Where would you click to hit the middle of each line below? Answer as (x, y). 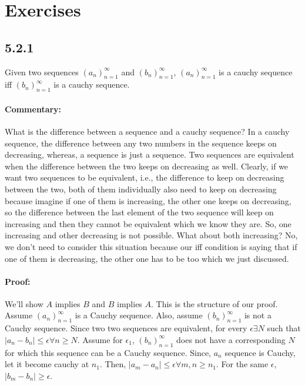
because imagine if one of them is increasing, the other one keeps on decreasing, (148, 200)
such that (284, 328)
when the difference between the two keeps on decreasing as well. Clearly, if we (147, 166)
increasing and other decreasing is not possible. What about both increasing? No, (151, 235)
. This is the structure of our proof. (214, 303)
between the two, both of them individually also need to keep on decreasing (141, 189)
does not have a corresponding (231, 339)
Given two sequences (42, 71)
